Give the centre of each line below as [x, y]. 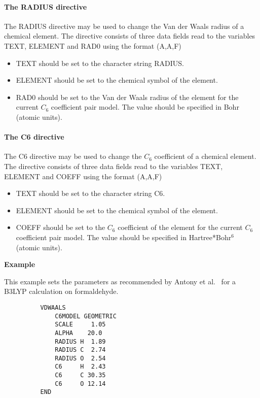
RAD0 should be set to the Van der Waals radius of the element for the [127, 97]
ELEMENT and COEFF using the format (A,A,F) [83, 176]
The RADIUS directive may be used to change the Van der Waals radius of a [124, 26]
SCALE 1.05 [80, 325]
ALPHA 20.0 [79, 333]
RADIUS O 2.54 [80, 358]
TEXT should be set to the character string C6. [90, 193]
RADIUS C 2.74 [80, 350]
